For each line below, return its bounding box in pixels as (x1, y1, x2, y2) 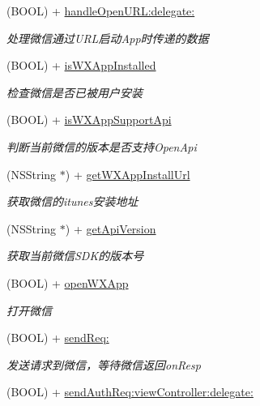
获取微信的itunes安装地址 (6, 193, 139, 210)
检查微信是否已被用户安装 (6, 83, 143, 100)
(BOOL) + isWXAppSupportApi (6, 111, 172, 128)
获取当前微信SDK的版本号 (6, 247, 144, 264)
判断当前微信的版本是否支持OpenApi (6, 138, 197, 155)
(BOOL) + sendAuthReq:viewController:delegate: (6, 383, 254, 400)
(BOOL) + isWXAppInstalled (6, 57, 156, 74)
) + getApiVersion (65, 220, 156, 237)
